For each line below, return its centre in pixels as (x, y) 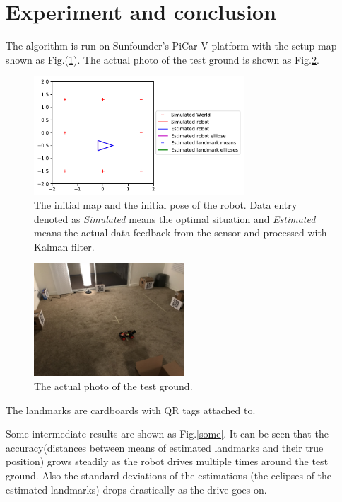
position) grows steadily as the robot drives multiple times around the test (167, 461)
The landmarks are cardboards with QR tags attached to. (131, 410)
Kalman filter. (64, 246)
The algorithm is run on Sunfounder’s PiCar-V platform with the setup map (171, 46)
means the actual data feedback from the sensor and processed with (181, 233)
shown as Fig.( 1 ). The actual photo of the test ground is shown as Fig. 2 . (163, 59)
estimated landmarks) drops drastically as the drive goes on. (136, 489)
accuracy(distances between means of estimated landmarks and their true (165, 447)
